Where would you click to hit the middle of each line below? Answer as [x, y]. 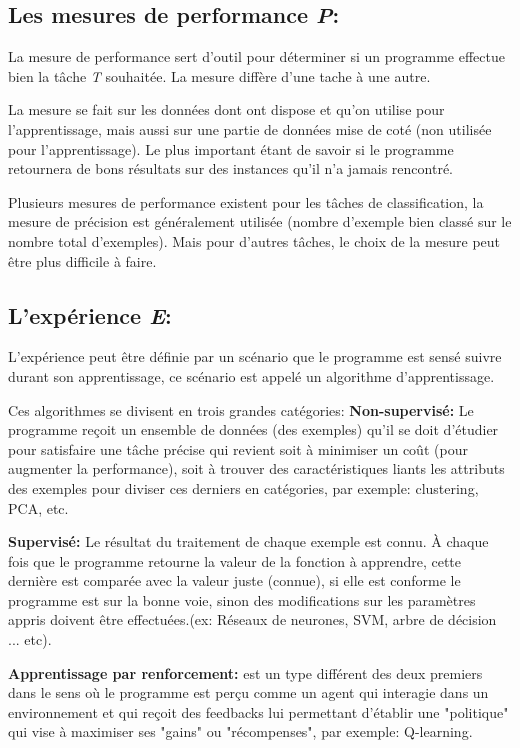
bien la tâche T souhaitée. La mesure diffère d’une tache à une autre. [219, 75]
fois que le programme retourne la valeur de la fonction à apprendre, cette [235, 560]
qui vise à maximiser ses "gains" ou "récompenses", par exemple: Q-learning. [240, 731]
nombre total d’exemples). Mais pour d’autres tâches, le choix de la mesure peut [254, 240]
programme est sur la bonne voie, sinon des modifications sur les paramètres [242, 599]
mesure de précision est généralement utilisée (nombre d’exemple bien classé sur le [260, 221]
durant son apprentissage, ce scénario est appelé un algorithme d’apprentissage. [251, 375]
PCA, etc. [38, 507]
